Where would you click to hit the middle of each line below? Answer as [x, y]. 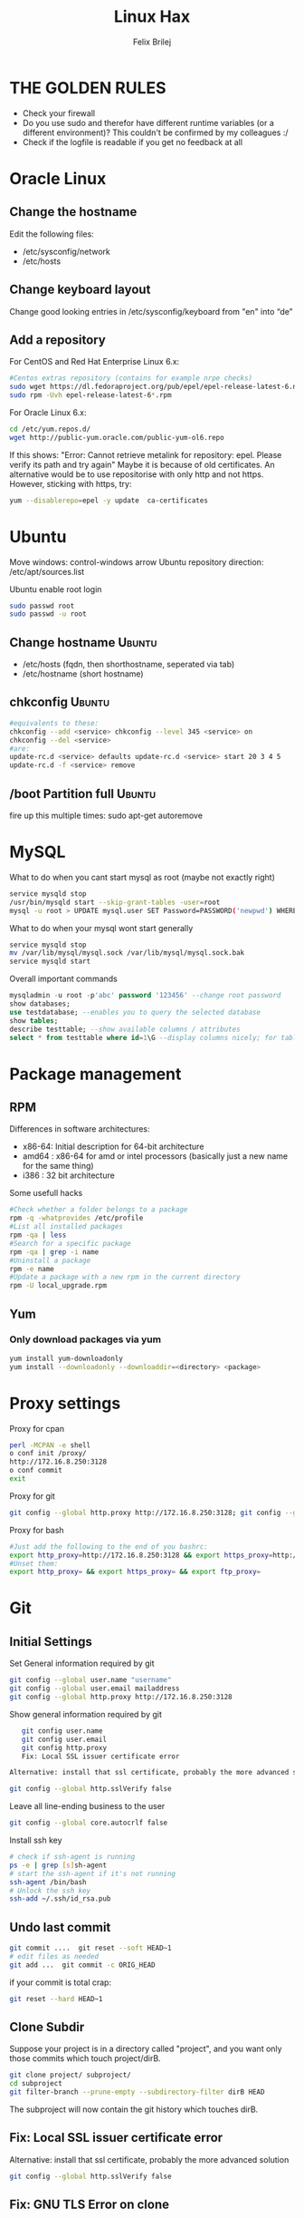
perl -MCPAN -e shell [50, 1445]
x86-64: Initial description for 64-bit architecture [113, 1147]
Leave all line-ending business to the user [87, 1806]
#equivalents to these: [54, 723]
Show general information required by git [86, 1714]
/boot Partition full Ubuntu [83, 794]
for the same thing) [58, 1166]
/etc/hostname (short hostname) [83, 674]
